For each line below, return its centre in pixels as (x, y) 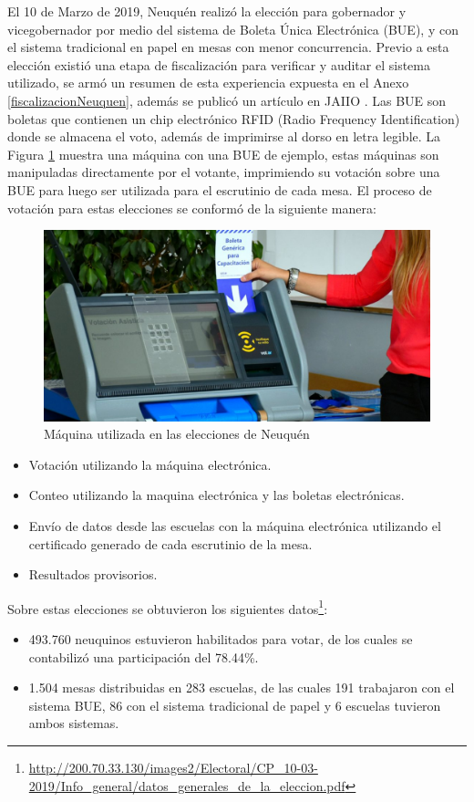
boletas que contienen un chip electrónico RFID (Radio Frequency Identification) (234, 118)
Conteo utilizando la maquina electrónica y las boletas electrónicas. (216, 495)
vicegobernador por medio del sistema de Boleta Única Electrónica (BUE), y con (233, 29)
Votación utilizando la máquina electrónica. (150, 464)
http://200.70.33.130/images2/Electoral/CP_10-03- (173, 768)
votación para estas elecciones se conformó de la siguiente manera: (192, 208)
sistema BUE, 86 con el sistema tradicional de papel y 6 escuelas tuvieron (235, 705)
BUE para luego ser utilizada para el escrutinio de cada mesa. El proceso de (220, 189)
